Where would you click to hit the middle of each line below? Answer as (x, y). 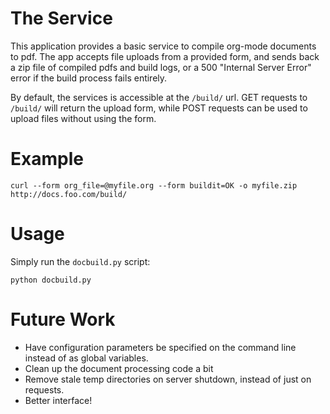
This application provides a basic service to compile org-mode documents (163, 46)
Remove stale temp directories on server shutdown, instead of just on (168, 379)
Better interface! (58, 400)
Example (47, 159)
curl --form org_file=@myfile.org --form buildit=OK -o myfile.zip (154, 185)
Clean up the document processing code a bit (119, 368)
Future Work (63, 319)
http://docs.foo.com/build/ (69, 194)
